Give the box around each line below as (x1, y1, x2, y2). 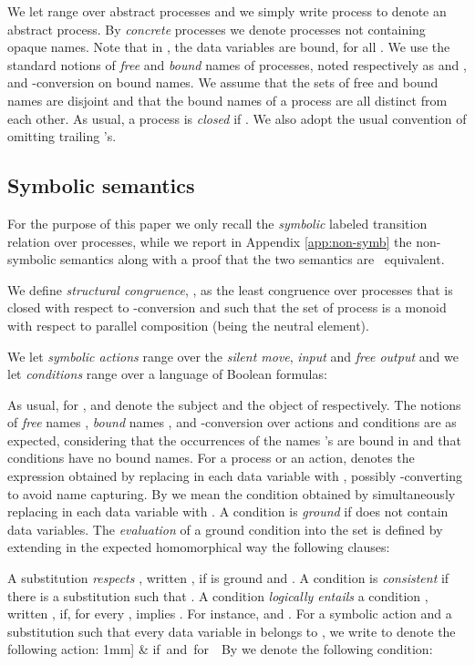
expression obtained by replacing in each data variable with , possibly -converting (7, 466, 463, 486)
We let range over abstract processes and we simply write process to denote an (7, 2, 447, 20)
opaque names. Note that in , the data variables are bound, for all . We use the (7, 37, 450, 56)
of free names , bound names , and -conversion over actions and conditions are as (7, 413, 457, 432)
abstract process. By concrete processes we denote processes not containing (7, 19, 426, 38)
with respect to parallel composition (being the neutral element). (7, 315, 369, 334)
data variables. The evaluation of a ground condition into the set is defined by (7, 519, 443, 538)
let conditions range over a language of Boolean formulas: (7, 364, 327, 384)
